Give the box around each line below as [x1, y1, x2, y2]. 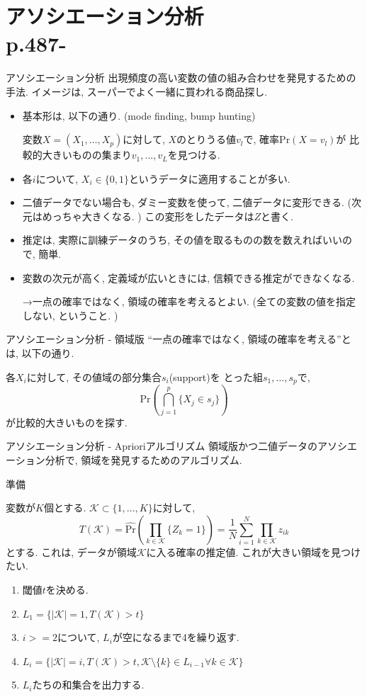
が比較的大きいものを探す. [6, 414, 128, 429]
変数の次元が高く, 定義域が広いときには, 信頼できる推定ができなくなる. [22, 270, 355, 285]
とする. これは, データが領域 [6, 544, 137, 559]
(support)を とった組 [169, 369, 263, 384]
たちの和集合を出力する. [32, 677, 145, 692]
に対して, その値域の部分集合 [26, 369, 162, 384]
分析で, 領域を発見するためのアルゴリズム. [45, 452, 242, 467]
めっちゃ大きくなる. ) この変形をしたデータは [42, 208, 254, 223]
